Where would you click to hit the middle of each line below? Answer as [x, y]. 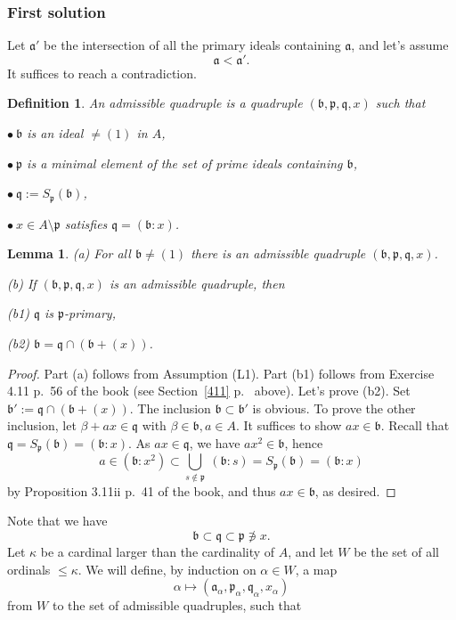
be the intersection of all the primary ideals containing [192, 45]
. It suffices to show [289, 425]
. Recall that [415, 425]
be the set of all [396, 551]
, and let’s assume [400, 45]
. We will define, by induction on [167, 569]
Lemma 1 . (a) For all [69, 253]
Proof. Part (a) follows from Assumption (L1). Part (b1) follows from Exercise [221, 373]
